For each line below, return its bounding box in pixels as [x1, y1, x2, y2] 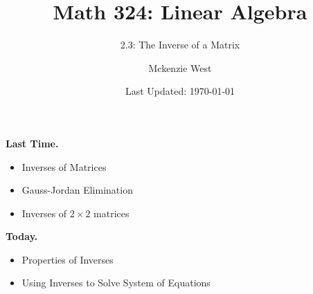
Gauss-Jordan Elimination [21, 183, 133, 197]
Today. [6, 229, 38, 244]
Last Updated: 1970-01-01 [125, 84, 235, 98]
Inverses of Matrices [21, 159, 107, 174]
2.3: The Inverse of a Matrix [120, 37, 240, 52]
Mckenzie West [148, 60, 212, 75]
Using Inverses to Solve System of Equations [21, 275, 211, 290]
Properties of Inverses [21, 252, 114, 266]
